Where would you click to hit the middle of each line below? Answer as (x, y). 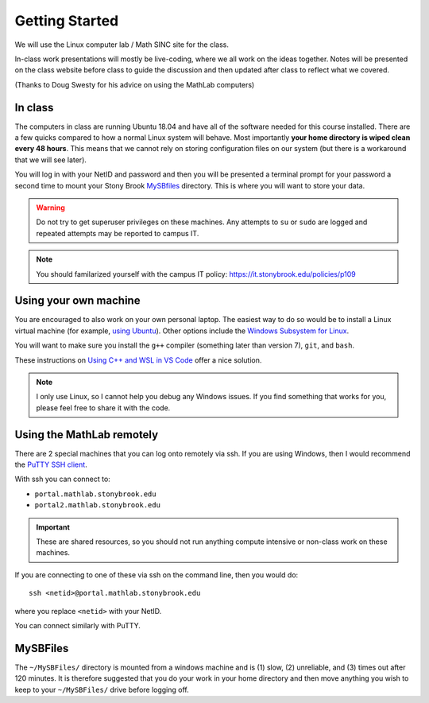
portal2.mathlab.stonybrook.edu (97, 505)
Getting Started (67, 21)
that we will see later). (51, 160)
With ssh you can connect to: (62, 479)
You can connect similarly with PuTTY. (77, 625)
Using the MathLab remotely (87, 435)
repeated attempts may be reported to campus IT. (118, 233)
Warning (50, 208)
